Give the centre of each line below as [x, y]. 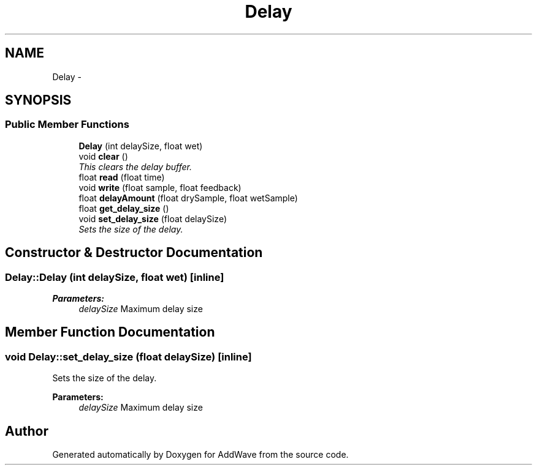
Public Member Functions [67, 125]
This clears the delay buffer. [135, 166]
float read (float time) [122, 177]
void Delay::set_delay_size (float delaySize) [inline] [128, 356]
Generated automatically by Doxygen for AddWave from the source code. [200, 455]
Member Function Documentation [110, 332]
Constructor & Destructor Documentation [134, 253]
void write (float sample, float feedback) [160, 187]
